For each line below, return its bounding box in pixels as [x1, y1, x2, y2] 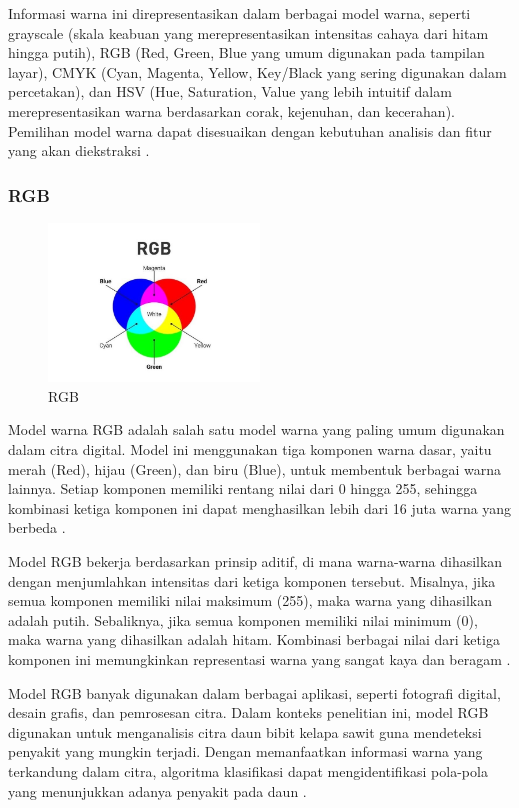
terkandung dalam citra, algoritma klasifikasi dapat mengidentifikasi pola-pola [8, 760, 488, 781]
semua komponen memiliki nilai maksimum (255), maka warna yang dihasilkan [8, 590, 493, 611]
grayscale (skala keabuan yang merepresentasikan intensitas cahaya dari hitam [8, 22, 489, 43]
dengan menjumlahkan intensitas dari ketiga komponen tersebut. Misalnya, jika [8, 570, 496, 591]
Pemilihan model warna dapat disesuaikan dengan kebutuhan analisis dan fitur [8, 120, 492, 141]
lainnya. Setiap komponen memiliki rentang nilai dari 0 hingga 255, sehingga [8, 478, 478, 499]
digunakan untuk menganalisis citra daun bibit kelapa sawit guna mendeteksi [8, 721, 482, 742]
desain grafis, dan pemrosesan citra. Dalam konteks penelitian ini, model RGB [8, 702, 489, 723]
